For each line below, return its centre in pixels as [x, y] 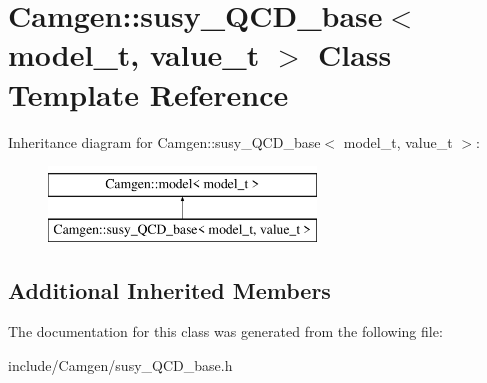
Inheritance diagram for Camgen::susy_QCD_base [164, 141]
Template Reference [148, 93]
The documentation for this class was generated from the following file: [225, 331]
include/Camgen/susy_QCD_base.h [120, 365]
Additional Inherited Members [169, 289]
